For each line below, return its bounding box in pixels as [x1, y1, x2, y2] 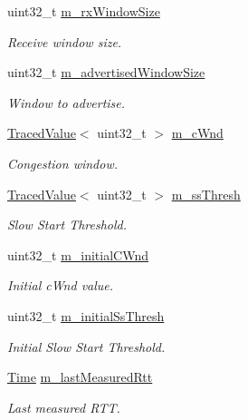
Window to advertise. [7, 93, 126, 112]
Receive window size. [7, 32, 122, 51]
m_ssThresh [171, 184, 241, 203]
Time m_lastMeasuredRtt [7, 367, 153, 386]
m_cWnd [171, 123, 224, 142]
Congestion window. [7, 153, 118, 172]
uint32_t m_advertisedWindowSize [7, 63, 205, 82]
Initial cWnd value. [7, 276, 114, 295]
